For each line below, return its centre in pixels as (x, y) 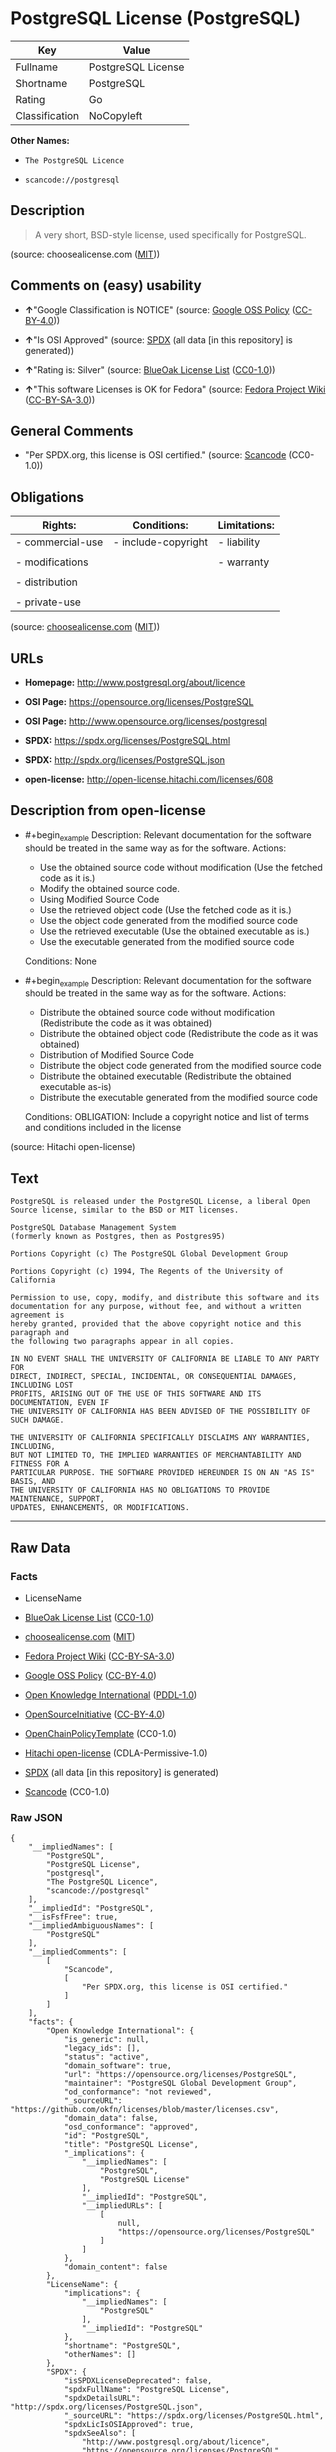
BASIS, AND (33, 1482)
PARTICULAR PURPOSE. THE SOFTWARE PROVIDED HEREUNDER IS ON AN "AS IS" (162, 1473)
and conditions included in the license (103, 1128)
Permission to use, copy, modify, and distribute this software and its (165, 1298)
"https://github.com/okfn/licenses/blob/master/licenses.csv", (145, 2110)
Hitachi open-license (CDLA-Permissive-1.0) (116, 1753)
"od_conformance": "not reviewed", (138, 2092)
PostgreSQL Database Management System (93, 1228)
